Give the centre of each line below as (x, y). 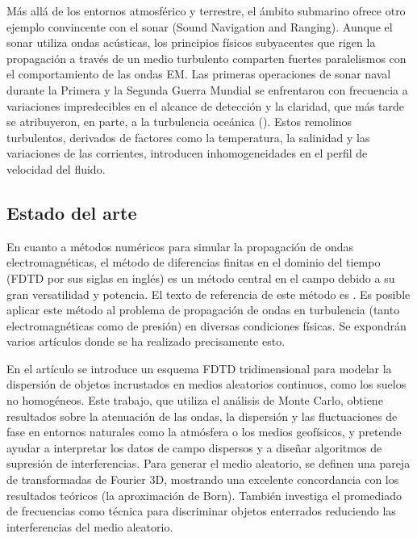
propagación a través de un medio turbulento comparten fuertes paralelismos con (206, 58)
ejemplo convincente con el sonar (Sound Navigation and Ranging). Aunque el (200, 26)
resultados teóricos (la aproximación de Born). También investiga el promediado (204, 495)
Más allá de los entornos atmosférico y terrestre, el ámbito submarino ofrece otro (206, 11)
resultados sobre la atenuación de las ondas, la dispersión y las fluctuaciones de (202, 416)
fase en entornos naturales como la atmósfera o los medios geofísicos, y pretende (204, 432)
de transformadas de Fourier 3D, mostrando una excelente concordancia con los (203, 479)
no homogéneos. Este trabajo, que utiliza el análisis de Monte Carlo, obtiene (195, 400)
